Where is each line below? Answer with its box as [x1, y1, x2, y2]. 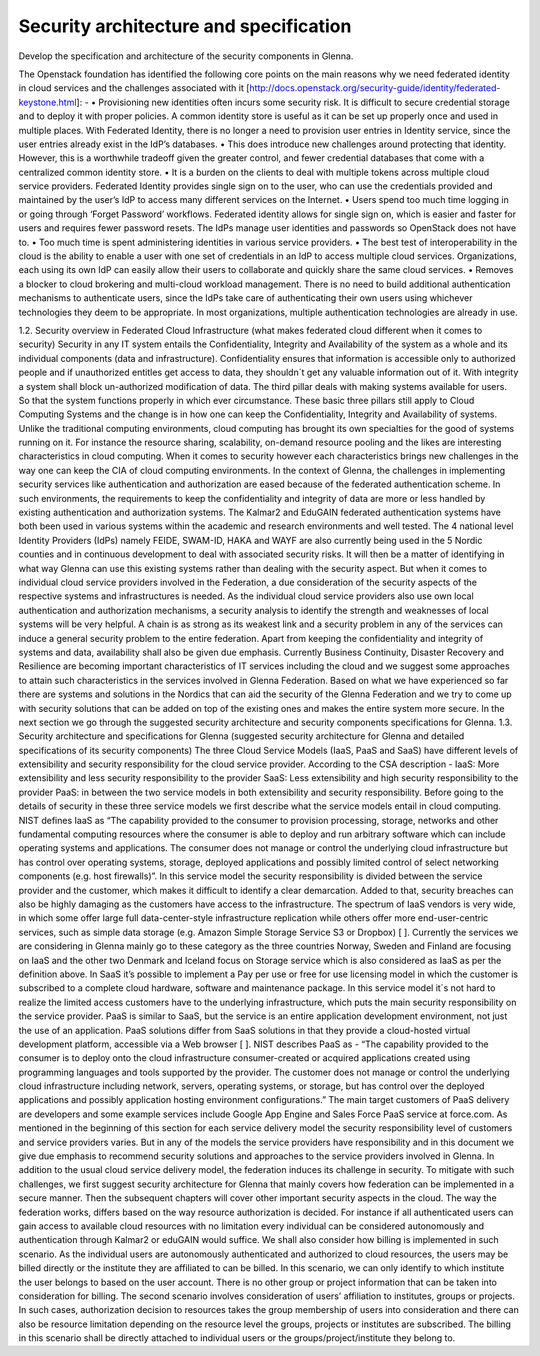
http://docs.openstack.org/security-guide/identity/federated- [249, 82, 501, 94]
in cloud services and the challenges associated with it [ [18, 82, 250, 94]
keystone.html [18, 96, 77, 108]
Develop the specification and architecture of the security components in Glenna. [18, 50, 354, 62]
